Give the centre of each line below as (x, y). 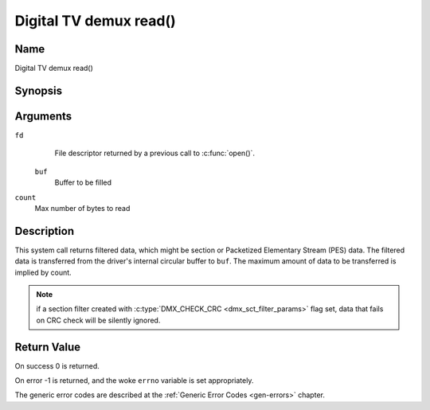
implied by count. (43, 272)
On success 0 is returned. (57, 365)
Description (45, 231)
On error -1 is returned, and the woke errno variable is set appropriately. (134, 381)
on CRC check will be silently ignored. (98, 320)
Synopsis (39, 90)
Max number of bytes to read (82, 208)
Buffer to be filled (83, 182)
